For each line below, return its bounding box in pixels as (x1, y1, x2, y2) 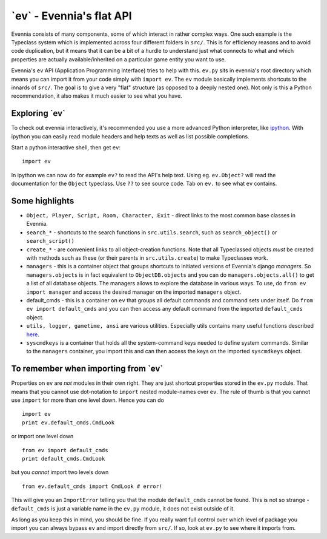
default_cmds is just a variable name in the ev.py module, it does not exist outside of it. (11, 504, 236, 512)
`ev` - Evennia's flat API (11, 9, 133, 22)
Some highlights (11, 195, 74, 206)
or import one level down (11, 433, 74, 440)
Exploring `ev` (11, 108, 66, 118)
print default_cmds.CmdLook (22, 455, 105, 462)
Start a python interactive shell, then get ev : (11, 143, 121, 151)
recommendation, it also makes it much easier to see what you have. (11, 92, 182, 100)
